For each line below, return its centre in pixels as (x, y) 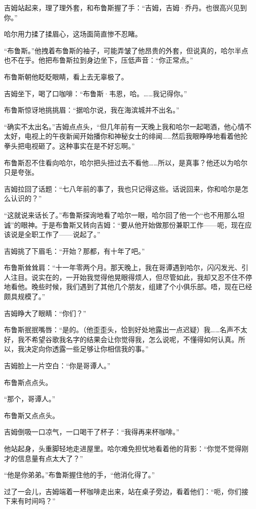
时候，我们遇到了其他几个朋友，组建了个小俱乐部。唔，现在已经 (148, 287)
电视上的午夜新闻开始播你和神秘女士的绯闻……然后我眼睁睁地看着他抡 (136, 136)
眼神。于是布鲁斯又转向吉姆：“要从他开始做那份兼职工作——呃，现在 (133, 224)
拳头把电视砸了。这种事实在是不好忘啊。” (69, 145)
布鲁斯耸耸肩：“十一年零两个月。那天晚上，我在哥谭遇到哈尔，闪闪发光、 (123, 267)
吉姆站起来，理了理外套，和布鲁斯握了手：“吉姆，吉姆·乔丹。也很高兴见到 (126, 7)
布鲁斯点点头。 (28, 382)
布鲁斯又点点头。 (32, 415)
